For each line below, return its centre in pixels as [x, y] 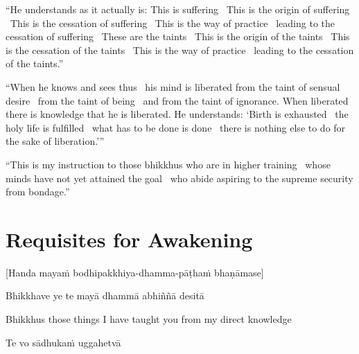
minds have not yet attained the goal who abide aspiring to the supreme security [179, 178]
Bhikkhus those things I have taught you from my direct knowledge [149, 319]
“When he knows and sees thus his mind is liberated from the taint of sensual [173, 86]
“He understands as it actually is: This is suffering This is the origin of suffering [178, 9]
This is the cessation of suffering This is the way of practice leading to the [173, 23]
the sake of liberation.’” [55, 141]
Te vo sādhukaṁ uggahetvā [63, 342]
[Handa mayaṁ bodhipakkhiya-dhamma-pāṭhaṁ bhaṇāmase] [135, 272]
